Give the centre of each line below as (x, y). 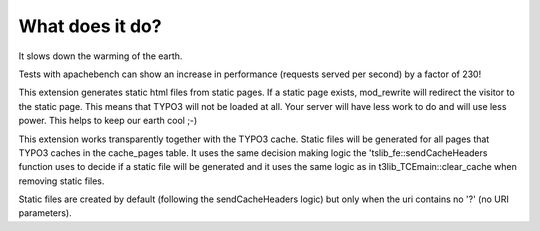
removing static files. (61, 181)
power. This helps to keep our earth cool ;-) (108, 121)
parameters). (45, 213)
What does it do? (90, 26)
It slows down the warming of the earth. (100, 56)
